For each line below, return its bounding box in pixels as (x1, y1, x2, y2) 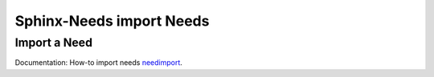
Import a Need (14, 35, 92, 50)
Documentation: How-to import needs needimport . (14, 58, 182, 67)
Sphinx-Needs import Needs (14, 12, 210, 30)
